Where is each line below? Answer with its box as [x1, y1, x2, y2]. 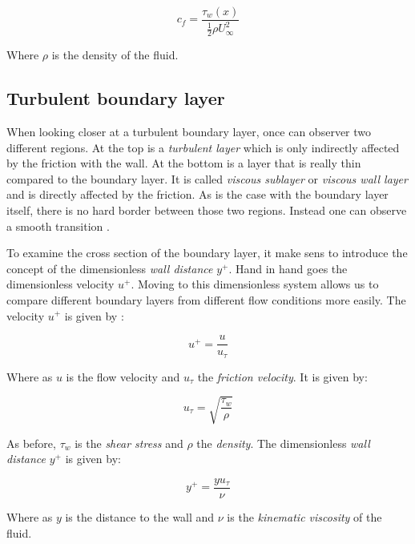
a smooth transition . [6, 217, 110, 234]
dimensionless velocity [6, 276, 115, 292]
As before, [6, 434, 56, 451]
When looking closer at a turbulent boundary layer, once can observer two [6, 123, 372, 140]
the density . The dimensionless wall [196, 434, 370, 451]
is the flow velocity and [66, 368, 180, 385]
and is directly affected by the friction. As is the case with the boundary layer [6, 186, 389, 203]
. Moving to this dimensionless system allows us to [131, 276, 379, 292]
